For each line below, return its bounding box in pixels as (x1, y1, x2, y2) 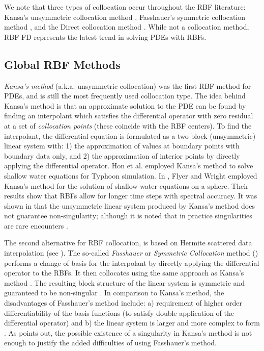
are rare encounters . (4, 220, 68, 231)
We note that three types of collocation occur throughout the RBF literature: (4, 2, 246, 12)
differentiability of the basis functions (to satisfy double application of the (4, 307, 234, 318)
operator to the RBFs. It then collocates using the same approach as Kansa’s (4, 267, 244, 278)
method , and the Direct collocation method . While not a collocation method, (4, 21, 249, 32)
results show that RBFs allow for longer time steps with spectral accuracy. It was (4, 190, 257, 201)
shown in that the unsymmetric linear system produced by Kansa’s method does (4, 200, 255, 211)
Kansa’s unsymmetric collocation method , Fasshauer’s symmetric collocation (4, 11, 246, 22)
